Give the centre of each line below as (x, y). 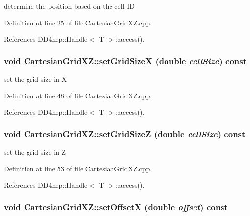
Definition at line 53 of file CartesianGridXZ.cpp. (78, 168)
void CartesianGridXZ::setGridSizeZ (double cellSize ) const (125, 133)
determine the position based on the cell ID (69, 6)
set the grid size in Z (35, 152)
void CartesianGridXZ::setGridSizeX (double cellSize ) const (125, 60)
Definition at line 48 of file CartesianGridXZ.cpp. (78, 95)
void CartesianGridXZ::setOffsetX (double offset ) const (116, 206)
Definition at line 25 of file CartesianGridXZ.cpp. (78, 22)
